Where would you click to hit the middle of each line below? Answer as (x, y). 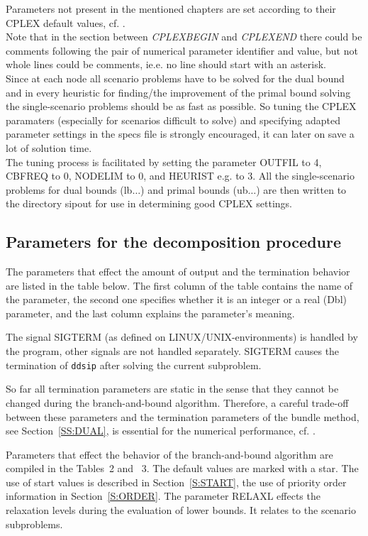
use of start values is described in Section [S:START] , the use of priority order (176, 482)
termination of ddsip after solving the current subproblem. (134, 365)
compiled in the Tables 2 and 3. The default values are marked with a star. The (182, 468)
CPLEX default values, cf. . (66, 22)
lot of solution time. (49, 147)
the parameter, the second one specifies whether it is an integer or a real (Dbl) (176, 299)
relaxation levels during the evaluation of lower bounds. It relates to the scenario (181, 510)
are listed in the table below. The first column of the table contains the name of (179, 285)
